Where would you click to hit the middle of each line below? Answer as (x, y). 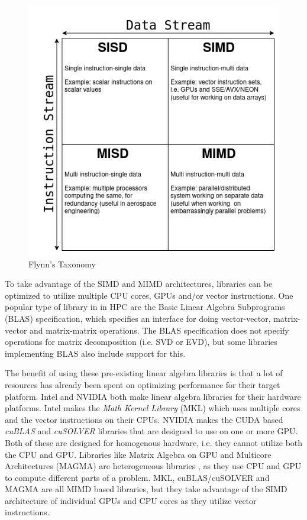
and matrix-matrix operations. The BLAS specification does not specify (159, 330)
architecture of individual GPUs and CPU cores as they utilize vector (131, 500)
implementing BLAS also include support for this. (95, 353)
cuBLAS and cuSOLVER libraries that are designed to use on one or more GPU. (151, 431)
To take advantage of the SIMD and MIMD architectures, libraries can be (139, 284)
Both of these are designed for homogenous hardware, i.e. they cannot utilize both (154, 442)
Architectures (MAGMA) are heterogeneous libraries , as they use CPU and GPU (153, 466)
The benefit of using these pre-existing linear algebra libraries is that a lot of (144, 373)
